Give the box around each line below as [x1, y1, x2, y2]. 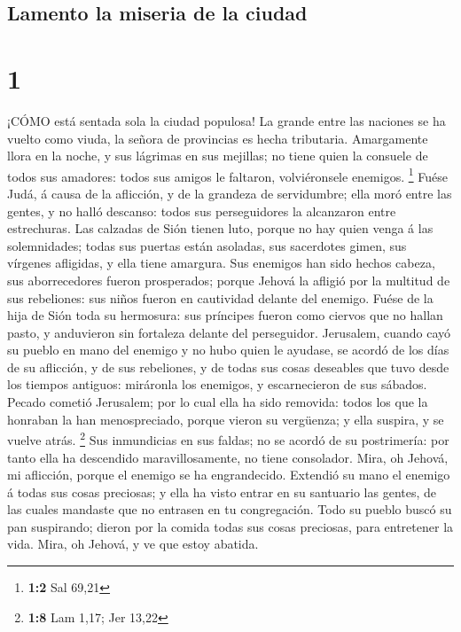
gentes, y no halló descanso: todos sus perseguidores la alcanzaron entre [7, 201, 396, 220]
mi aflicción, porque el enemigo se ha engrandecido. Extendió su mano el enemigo [7, 465, 450, 484]
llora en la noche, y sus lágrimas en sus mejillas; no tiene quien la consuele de [7, 146, 428, 165]
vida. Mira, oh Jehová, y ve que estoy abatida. [7, 534, 259, 553]
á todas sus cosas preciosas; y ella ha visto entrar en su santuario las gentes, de [7, 482, 437, 501]
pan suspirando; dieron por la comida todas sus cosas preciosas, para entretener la [7, 517, 454, 535]
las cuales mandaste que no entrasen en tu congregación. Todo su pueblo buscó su [7, 500, 452, 519]
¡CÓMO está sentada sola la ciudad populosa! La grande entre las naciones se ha [7, 111, 446, 129]
